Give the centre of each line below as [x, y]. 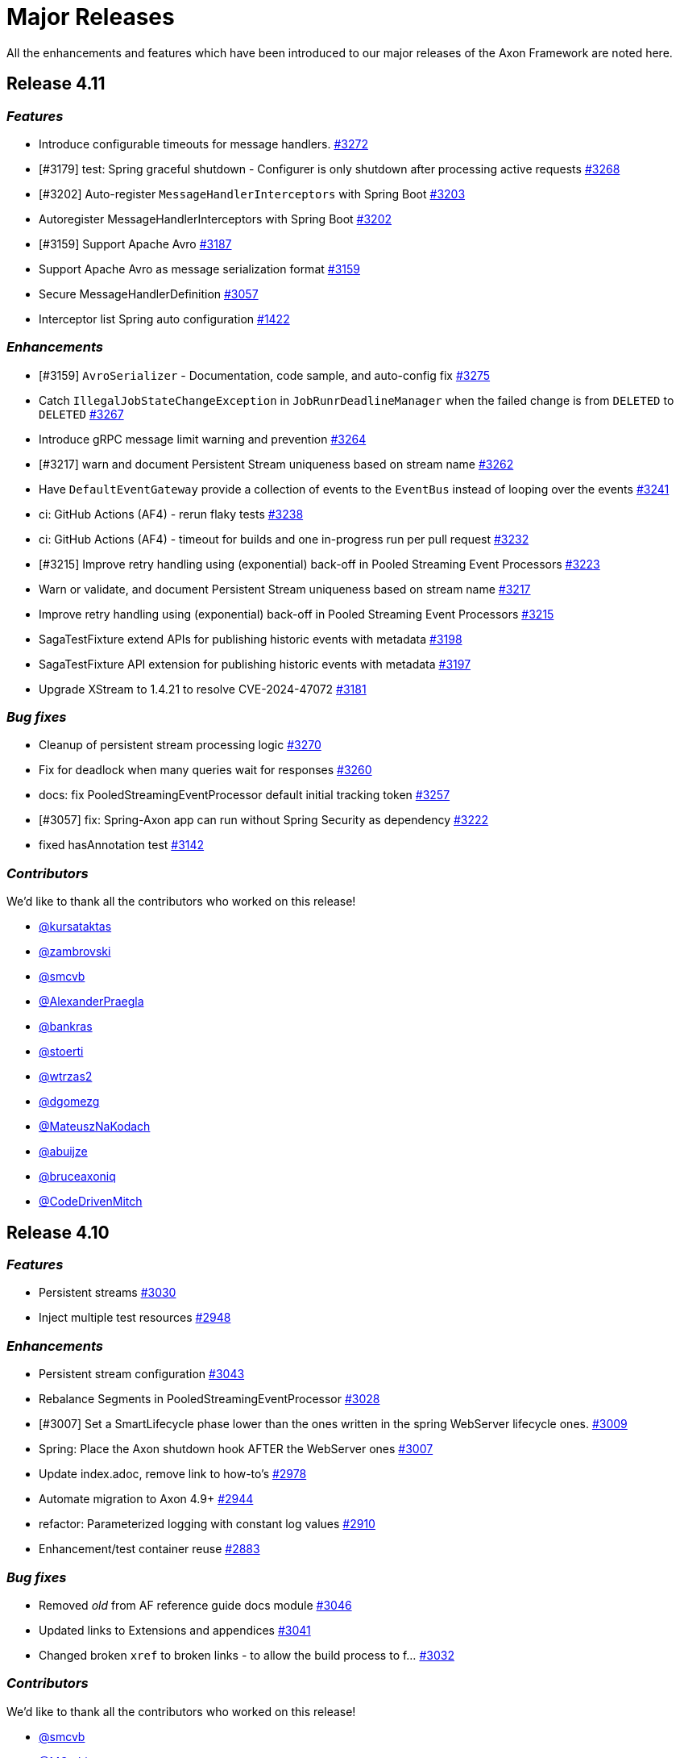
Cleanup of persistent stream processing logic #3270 [180, 745]
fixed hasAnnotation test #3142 [122, 845]
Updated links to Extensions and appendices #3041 [175, 1630]
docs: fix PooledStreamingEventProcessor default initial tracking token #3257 [245, 795]
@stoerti [61, 1052]
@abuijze [63, 1152]
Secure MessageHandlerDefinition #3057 [149, 294]
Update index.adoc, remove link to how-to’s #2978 [173, 1474]
